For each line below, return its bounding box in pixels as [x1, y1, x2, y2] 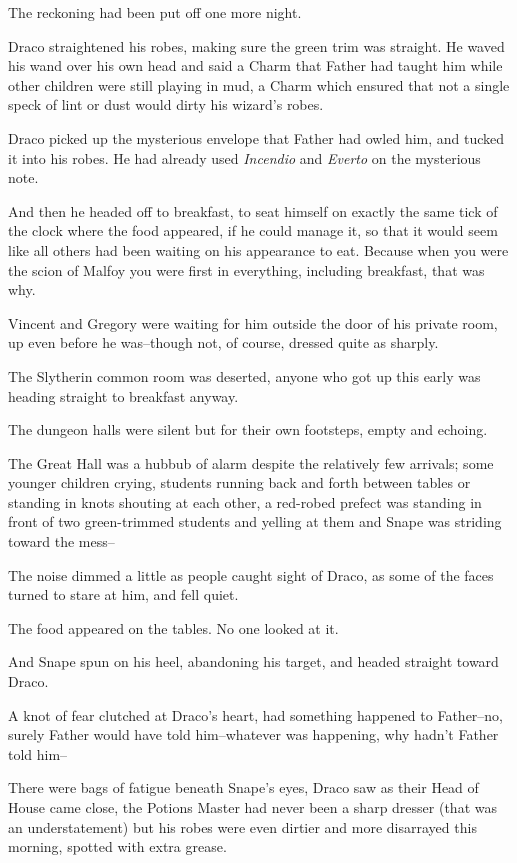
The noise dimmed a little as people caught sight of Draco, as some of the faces [8, 564, 494, 585]
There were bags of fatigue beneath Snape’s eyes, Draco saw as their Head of [8, 777, 479, 798]
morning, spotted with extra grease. [8, 836, 227, 857]
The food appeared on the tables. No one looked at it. [8, 617, 339, 638]
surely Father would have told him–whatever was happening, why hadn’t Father [8, 724, 499, 745]
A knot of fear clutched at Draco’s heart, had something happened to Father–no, [8, 704, 504, 725]
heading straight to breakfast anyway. [8, 385, 239, 406]
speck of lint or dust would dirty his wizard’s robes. [8, 94, 324, 115]
